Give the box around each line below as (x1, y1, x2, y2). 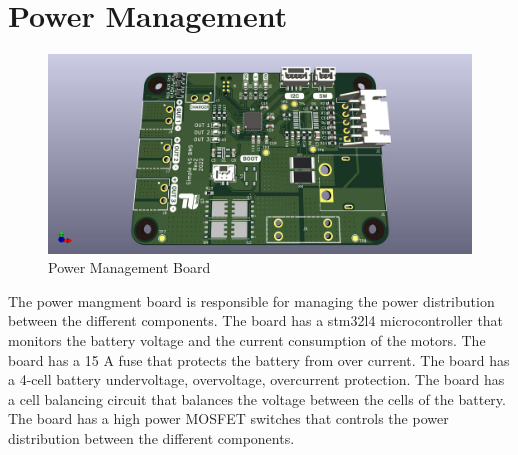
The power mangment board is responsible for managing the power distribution (8, 290, 495, 311)
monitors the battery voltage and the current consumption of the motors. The (8, 330, 486, 351)
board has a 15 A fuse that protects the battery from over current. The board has (8, 349, 510, 370)
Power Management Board (48, 257, 211, 278)
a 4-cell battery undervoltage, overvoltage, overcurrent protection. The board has (8, 369, 505, 390)
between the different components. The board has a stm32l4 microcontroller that (8, 310, 504, 331)
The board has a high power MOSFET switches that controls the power (8, 408, 449, 429)
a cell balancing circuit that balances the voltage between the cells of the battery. (8, 388, 506, 409)
